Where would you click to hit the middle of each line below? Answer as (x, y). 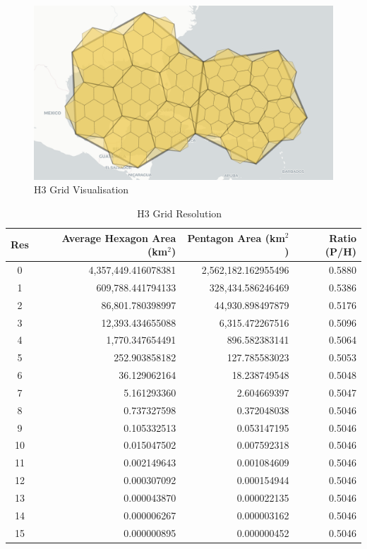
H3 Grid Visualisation (82, 189)
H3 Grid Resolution (180, 213)
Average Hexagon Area (119, 237)
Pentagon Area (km (236, 237)
